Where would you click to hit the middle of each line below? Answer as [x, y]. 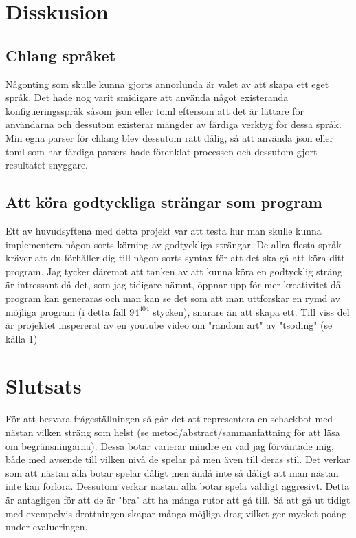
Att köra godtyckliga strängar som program [164, 202]
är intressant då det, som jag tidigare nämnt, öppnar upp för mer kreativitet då [173, 284]
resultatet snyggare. [47, 165]
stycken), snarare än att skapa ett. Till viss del [251, 311]
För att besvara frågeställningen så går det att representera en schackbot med [169, 419]
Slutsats [44, 386]
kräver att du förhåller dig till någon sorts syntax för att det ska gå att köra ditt [175, 258]
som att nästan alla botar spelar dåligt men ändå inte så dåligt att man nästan [172, 472]
